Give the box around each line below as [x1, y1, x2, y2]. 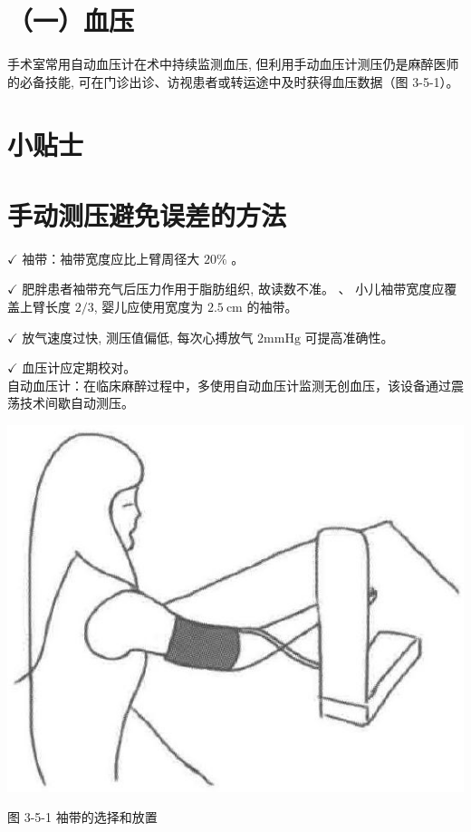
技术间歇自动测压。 [19, 393, 134, 412]
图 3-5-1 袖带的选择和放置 [7, 808, 158, 827]
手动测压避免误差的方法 [7, 196, 287, 233]
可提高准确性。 [304, 327, 394, 346]
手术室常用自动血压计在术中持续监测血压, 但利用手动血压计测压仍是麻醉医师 [7, 54, 459, 73]
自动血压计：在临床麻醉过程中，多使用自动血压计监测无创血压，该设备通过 [7, 375, 451, 394]
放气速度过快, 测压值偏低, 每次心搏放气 [22, 327, 254, 346]
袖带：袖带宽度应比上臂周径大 [22, 248, 200, 267]
